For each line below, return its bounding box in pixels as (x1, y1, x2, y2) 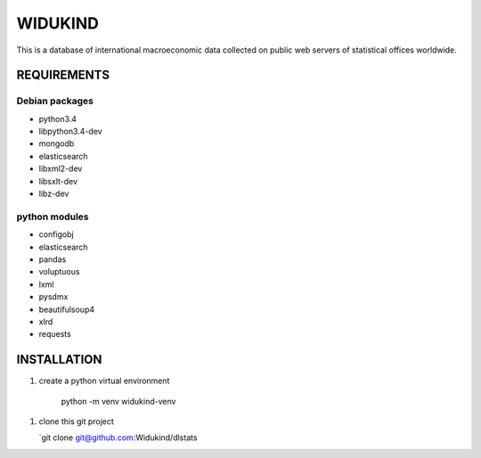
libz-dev (38, 188, 69, 200)
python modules (16, 210, 89, 223)
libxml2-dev (38, 163, 83, 174)
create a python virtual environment (38, 375, 170, 387)
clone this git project (38, 416, 115, 427)
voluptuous (38, 266, 80, 277)
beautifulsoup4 (38, 304, 95, 315)
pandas (38, 254, 67, 265)
